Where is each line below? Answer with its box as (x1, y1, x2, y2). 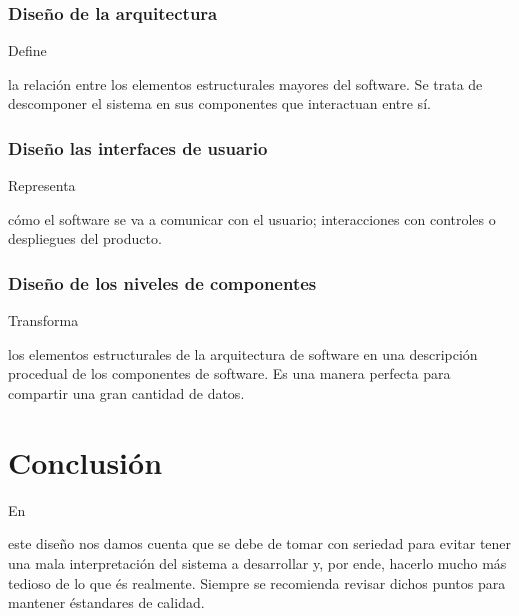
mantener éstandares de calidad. (8, 592, 205, 613)
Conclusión (8, 441, 163, 482)
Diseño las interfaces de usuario (8, 135, 268, 160)
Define (8, 40, 47, 61)
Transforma (8, 310, 79, 331)
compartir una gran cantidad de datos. (8, 383, 245, 403)
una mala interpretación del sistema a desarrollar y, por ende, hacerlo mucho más (8, 552, 507, 573)
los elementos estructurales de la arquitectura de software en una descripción (8, 343, 478, 364)
